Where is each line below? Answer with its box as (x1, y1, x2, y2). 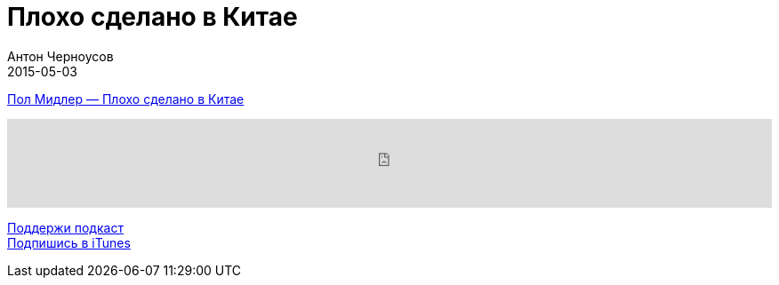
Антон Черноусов (7, 48, 114, 64)
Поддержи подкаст (7, 219, 124, 235)
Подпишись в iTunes (7, 234, 131, 250)
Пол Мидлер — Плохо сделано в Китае (7, 91, 245, 107)
